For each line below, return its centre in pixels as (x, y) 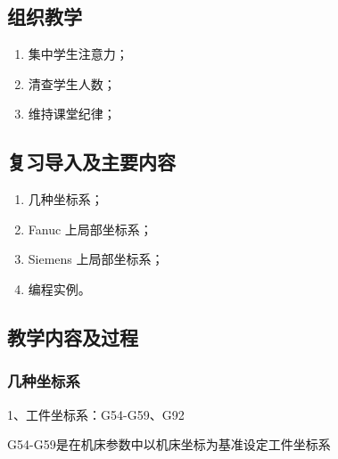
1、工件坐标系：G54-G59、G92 (96, 414)
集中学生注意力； (78, 54)
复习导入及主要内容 (91, 162)
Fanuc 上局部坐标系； (90, 229)
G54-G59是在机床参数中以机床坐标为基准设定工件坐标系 (169, 444)
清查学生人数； (72, 83)
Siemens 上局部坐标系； (96, 259)
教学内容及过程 (73, 336)
